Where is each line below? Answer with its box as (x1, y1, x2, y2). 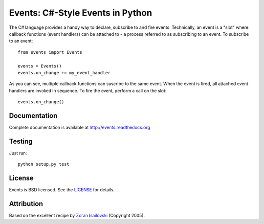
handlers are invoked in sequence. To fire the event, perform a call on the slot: (9, 88, 167, 93)
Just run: (9, 150, 27, 156)
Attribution (9, 200, 44, 208)
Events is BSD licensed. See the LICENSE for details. (9, 187, 115, 193)
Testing (9, 137, 33, 145)
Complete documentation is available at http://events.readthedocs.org (9, 124, 151, 130)
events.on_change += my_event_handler (18, 70, 111, 75)
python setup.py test (18, 161, 69, 167)
